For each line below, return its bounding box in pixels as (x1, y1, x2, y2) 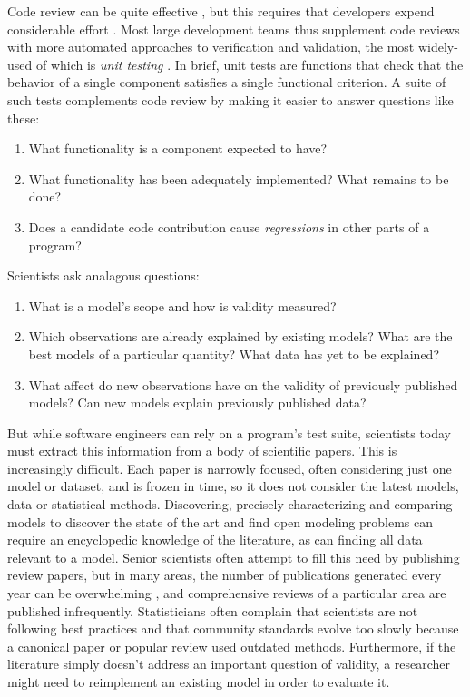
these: (7, 108, 40, 127)
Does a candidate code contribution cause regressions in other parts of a (28, 217, 430, 236)
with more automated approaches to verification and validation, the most (7, 37, 415, 56)
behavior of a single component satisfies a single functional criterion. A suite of (7, 73, 446, 92)
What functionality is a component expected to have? (28, 139, 328, 158)
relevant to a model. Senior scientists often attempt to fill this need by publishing (7, 547, 460, 566)
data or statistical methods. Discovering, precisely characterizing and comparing (7, 495, 453, 514)
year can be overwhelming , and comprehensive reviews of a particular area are (7, 584, 446, 603)
